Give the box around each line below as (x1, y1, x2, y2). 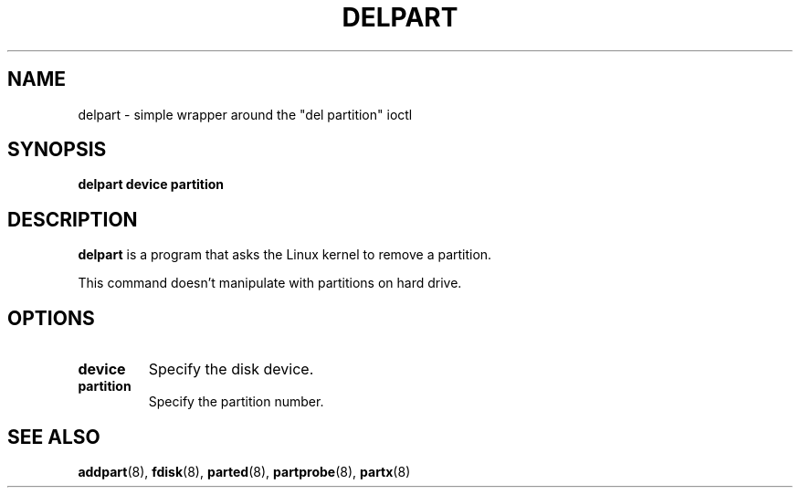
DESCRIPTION (7, 207, 138, 231)
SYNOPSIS (7, 138, 107, 162)
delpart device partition (78, 176, 225, 193)
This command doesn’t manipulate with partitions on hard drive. (78, 275, 462, 291)
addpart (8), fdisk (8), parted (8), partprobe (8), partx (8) (78, 463, 411, 479)
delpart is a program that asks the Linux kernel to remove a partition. (78, 247, 492, 263)
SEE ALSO (7, 425, 100, 448)
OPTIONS (7, 306, 95, 330)
